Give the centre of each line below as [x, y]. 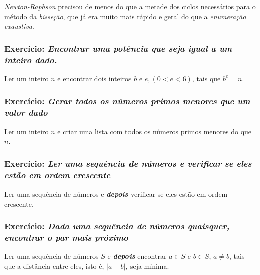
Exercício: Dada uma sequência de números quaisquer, [117, 226]
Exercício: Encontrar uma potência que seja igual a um [118, 48]
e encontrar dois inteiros [94, 78]
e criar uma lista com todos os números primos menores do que [155, 131]
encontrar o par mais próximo [66, 238]
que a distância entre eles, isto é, [54, 266]
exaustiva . [19, 26]
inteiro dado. [31, 60]
